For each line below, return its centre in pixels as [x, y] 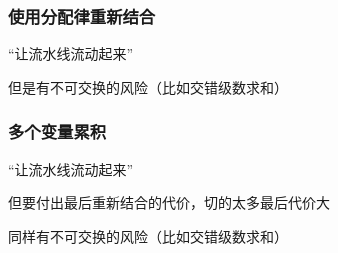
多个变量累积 [57, 131]
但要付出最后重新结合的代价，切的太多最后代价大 [169, 202]
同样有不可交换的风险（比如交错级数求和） [148, 235]
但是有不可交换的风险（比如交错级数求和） [148, 86]
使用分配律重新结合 [82, 15]
